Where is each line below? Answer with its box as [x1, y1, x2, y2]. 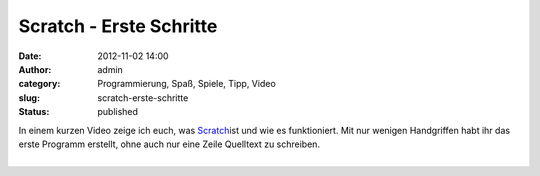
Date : [18, 50, 42, 62]
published [97, 106, 139, 118]
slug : [18, 91, 40, 104]
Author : [18, 63, 52, 75]
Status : [18, 106, 50, 118]
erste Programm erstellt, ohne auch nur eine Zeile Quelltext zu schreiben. [18, 138, 320, 150]
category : [18, 78, 61, 90]
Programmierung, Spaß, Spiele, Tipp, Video [97, 78, 277, 90]
